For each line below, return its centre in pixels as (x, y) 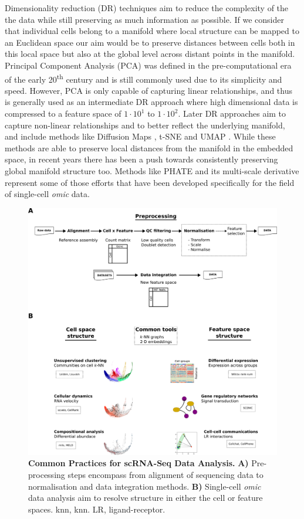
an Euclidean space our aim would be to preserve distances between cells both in (150, 42)
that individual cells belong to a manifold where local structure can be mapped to (152, 31)
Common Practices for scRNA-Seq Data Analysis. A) (139, 463)
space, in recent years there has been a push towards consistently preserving (141, 159)
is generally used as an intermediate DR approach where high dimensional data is (151, 102)
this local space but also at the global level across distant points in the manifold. (150, 54)
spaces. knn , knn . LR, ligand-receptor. (97, 509)
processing (47, 475)
